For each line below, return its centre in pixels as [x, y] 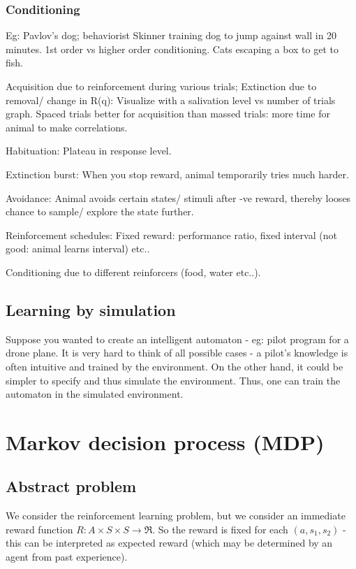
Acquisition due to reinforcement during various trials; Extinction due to [161, 86]
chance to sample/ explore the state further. [100, 211]
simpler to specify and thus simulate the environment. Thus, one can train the [173, 380]
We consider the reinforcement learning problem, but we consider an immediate [176, 516]
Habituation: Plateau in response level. [89, 151]
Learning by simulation [91, 309]
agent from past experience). [67, 557]
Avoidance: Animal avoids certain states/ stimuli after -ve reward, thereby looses [178, 197]
